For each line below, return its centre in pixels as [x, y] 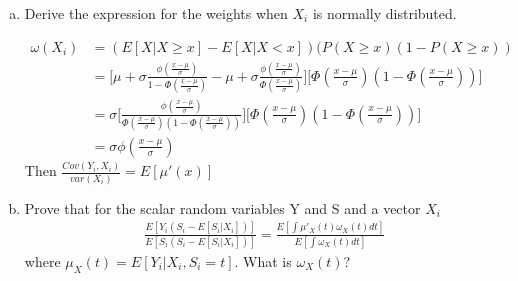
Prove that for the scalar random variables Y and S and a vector [222, 207]
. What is [263, 260]
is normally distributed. [384, 13]
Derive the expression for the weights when [156, 13]
